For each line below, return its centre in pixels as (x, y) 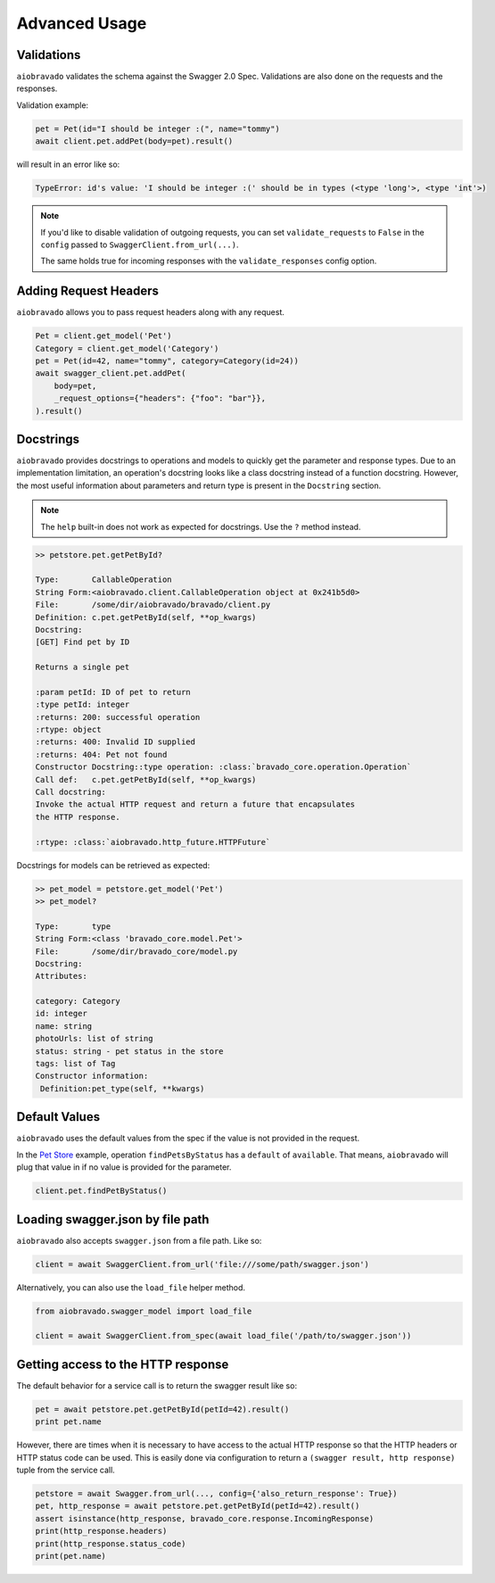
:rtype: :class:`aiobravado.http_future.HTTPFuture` (153, 842)
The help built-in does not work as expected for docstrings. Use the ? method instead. (201, 526)
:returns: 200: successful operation (118, 717)
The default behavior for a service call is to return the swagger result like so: (157, 1385)
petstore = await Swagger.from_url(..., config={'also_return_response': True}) (216, 1493)
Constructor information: (92, 1076)
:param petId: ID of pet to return (113, 692)
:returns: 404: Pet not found (101, 754)
